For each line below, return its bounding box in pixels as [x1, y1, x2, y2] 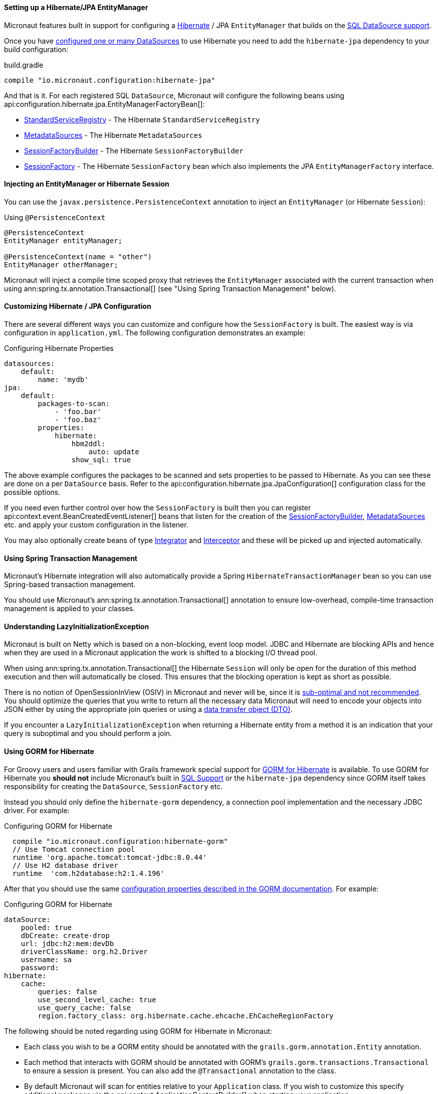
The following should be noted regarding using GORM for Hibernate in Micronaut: [4, 1026, 273, 1035]
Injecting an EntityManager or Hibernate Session [4, 179, 169, 189]
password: [21, 963, 59, 972]
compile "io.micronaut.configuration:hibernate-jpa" [4, 76, 215, 84]
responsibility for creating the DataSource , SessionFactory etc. [4, 782, 223, 791]
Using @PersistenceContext [4, 213, 106, 222]
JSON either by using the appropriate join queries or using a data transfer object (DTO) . [4, 705, 293, 714]
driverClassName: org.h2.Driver [21, 947, 148, 956]
